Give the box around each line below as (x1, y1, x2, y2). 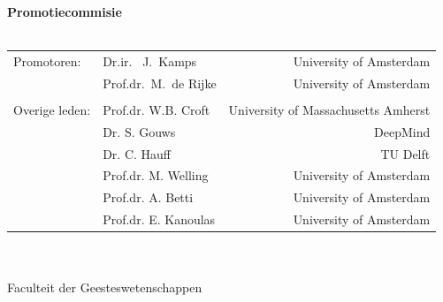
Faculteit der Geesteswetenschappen (7, 278, 202, 297)
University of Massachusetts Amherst (228, 100, 431, 118)
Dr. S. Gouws (103, 122, 176, 140)
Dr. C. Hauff (103, 144, 172, 162)
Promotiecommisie (7, 3, 122, 20)
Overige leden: (13, 100, 91, 118)
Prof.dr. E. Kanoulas (103, 210, 216, 229)
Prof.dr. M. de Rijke (103, 73, 217, 92)
